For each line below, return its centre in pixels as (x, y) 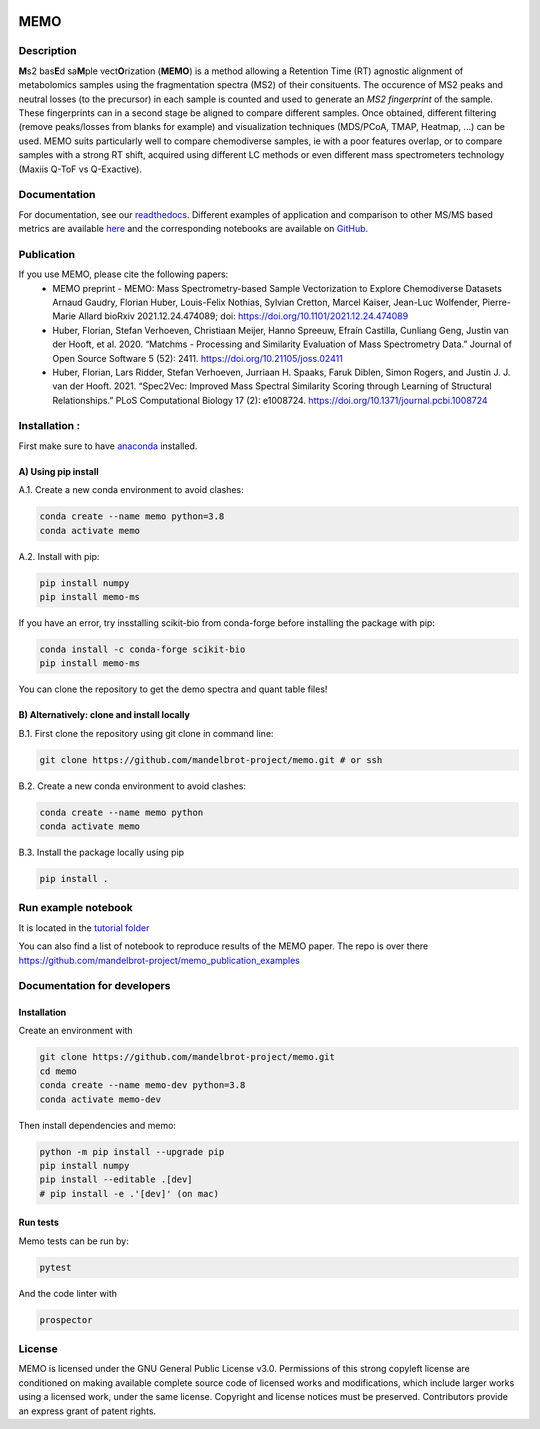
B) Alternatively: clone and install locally (104, 715)
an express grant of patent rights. (87, 1411)
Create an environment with (76, 1031)
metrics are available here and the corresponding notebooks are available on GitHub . (193, 229)
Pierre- (496, 302)
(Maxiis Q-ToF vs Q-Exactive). (80, 169)
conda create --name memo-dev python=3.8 (142, 1085)
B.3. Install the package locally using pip (101, 852)
